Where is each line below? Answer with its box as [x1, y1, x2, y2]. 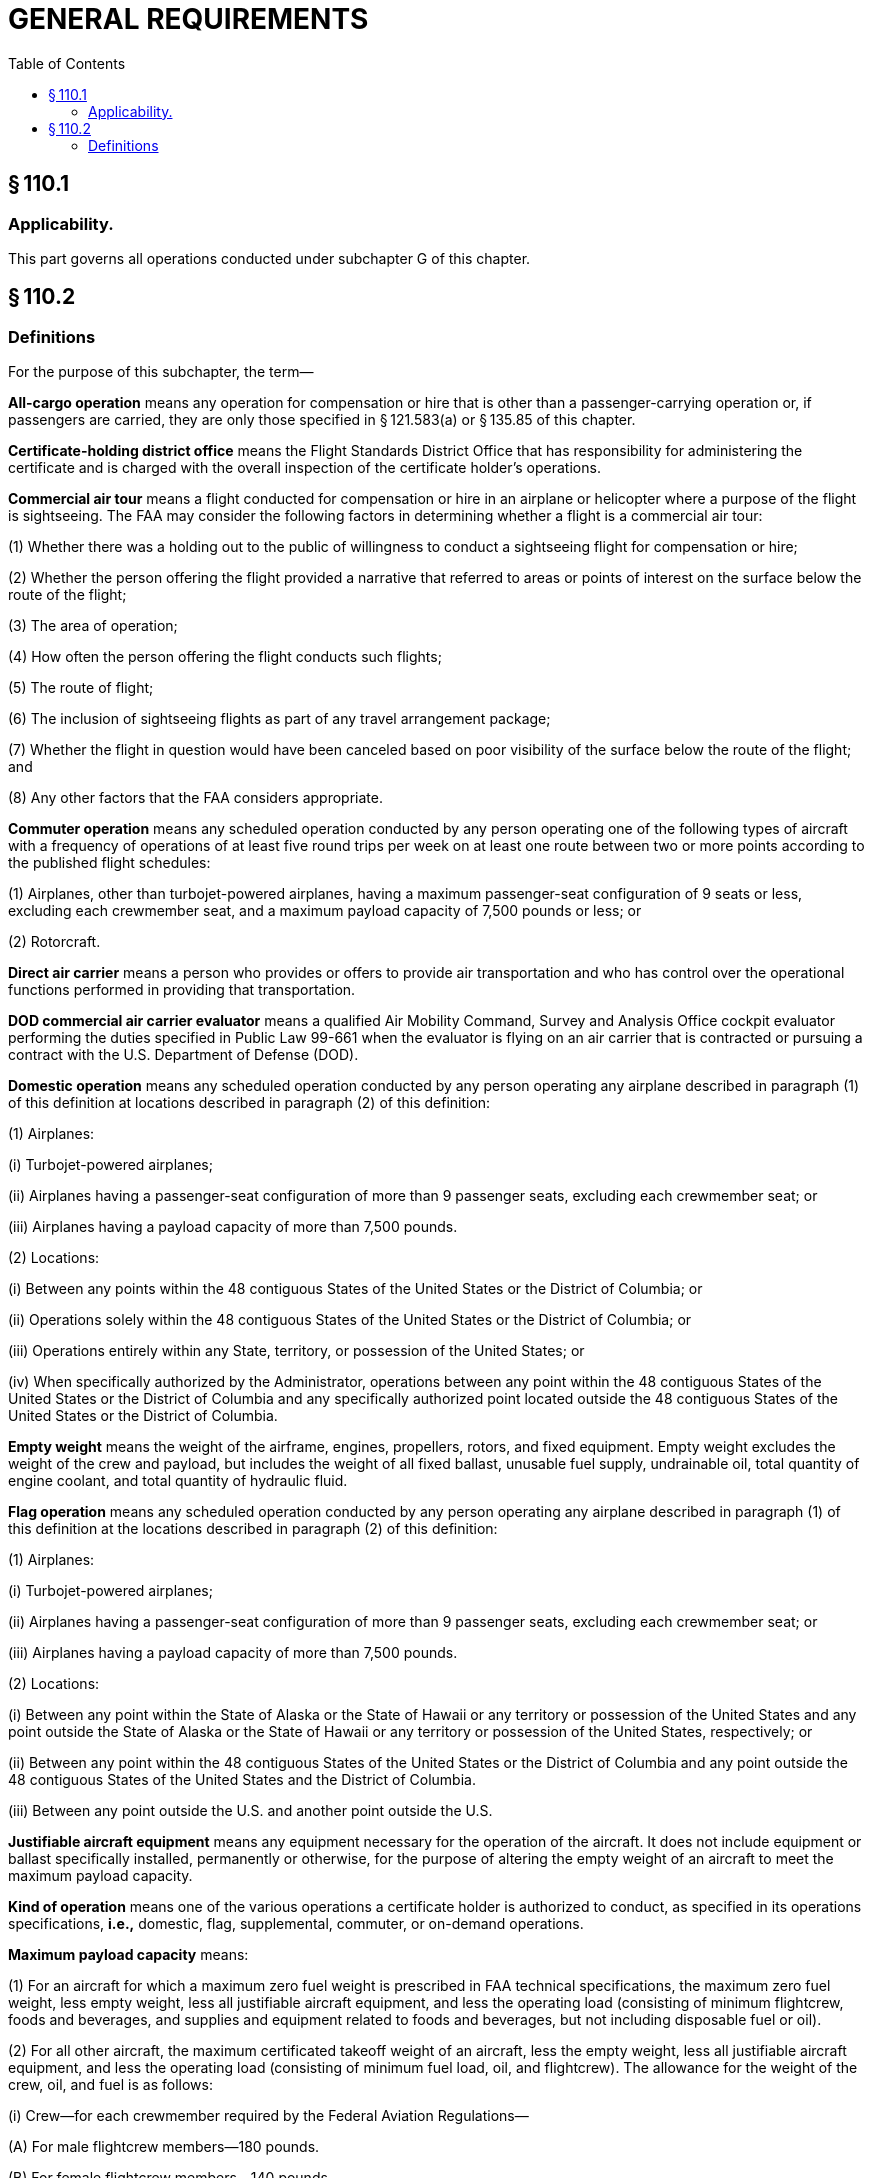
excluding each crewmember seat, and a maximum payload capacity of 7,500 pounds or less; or [8, 902, 642, 920]
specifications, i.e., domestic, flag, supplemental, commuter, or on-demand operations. [8, 1915, 584, 1933]
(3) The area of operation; [8, 617, 178, 635]
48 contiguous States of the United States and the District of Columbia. [8, 1771, 476, 1789]
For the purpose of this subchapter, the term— [8, 363, 314, 381]
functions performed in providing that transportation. [8, 981, 356, 999]
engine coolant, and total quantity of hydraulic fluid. [8, 1472, 348, 1490]
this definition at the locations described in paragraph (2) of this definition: [8, 1520, 498, 1538]
